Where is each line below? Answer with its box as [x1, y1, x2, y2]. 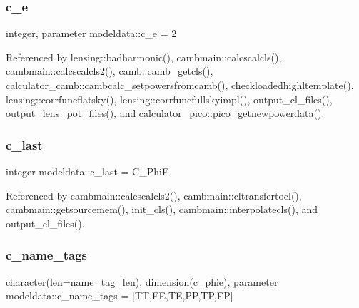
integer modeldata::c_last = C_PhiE [6, 164, 169, 178]
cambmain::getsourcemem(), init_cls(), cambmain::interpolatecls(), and [6, 202, 318, 217]
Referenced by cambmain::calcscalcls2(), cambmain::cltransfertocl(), [6, 188, 302, 202]
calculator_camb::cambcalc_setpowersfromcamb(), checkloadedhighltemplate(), [6, 78, 354, 92]
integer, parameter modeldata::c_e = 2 [6, 26, 177, 41]
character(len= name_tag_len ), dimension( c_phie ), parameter [6, 274, 278, 289]
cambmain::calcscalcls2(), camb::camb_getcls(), [6, 63, 213, 78]
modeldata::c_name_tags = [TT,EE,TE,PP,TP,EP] [6, 288, 233, 303]
